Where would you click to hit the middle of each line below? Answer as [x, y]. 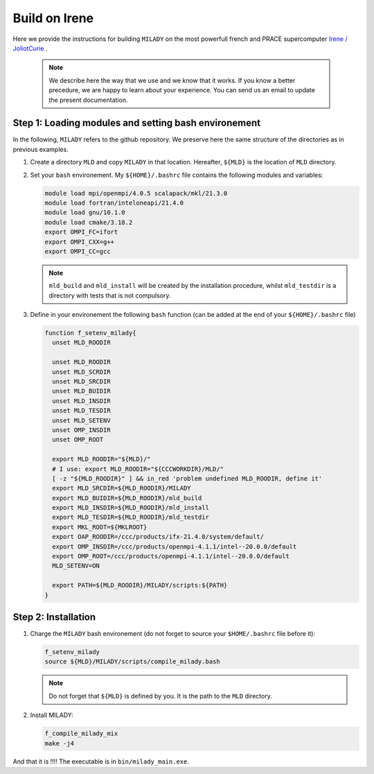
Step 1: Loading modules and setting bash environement [137, 123]
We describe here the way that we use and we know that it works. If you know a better [172, 80]
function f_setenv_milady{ [90, 333]
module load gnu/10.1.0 [85, 213]
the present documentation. [88, 100]
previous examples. [41, 149]
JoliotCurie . [30, 48]
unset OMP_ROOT [78, 440]
